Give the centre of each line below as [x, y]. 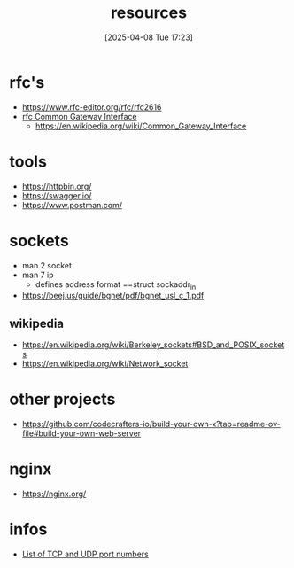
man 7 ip [38, 275]
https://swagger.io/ [57, 195]
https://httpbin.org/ [57, 186]
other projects [62, 399]
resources [149, 13]
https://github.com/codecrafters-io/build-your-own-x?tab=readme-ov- [151, 424]
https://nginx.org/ [54, 494]
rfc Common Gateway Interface [79, 116]
